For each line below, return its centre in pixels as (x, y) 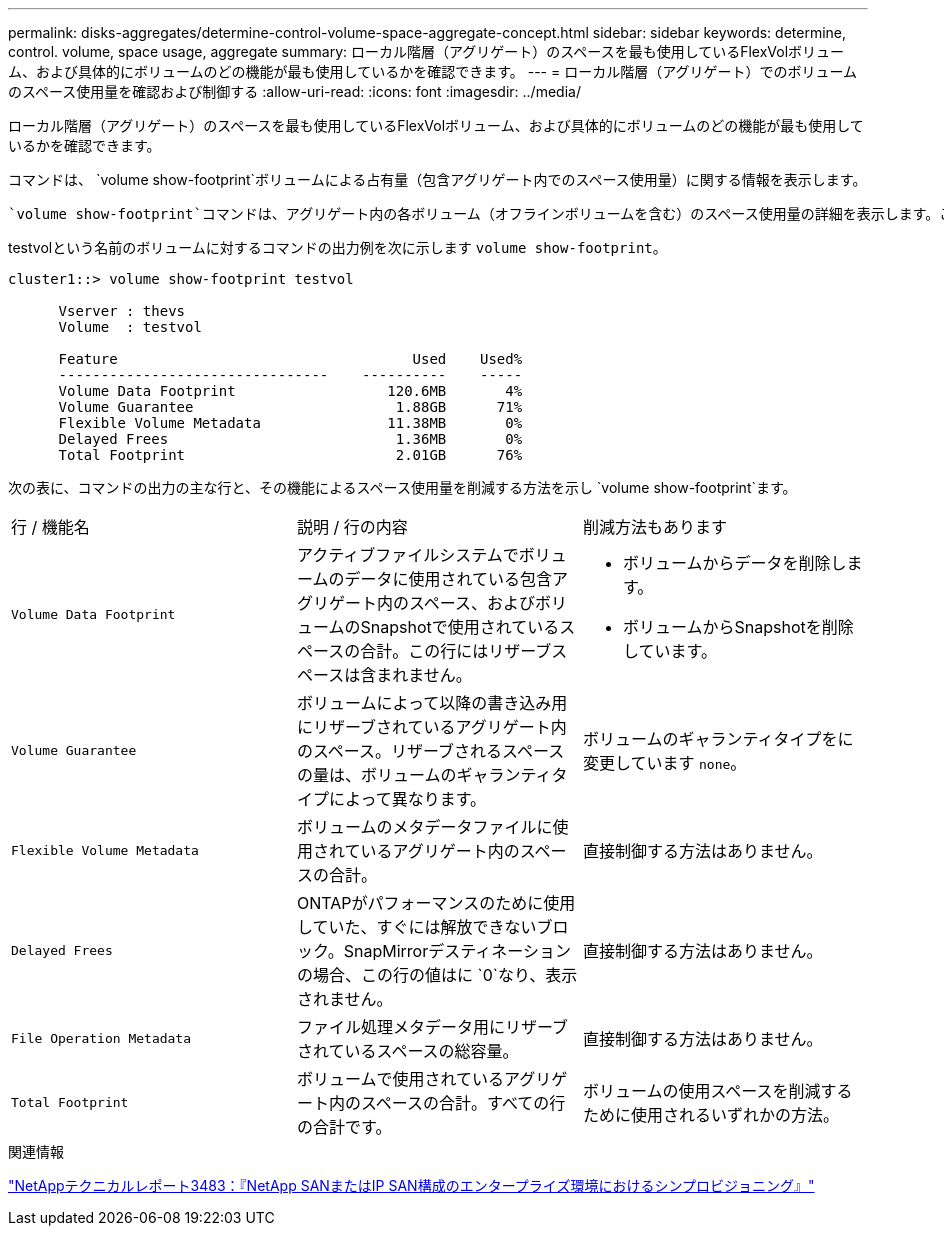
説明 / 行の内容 (352, 527)
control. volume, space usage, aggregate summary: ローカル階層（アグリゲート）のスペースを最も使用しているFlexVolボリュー (426, 51)
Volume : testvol (130, 327)
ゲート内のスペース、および (432, 603)
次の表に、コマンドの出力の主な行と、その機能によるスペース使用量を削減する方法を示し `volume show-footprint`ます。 (402, 487)
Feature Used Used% (290, 359)
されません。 (344, 999)
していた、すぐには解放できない (416, 927)
